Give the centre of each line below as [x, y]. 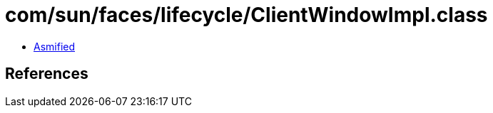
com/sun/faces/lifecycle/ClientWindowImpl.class [246, 15]
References [47, 74]
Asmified [55, 46]
